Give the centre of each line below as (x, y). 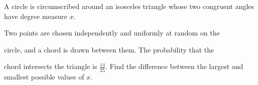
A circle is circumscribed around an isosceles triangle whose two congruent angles (129, 6)
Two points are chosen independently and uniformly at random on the (112, 33)
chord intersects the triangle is (51, 66)
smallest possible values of (44, 76)
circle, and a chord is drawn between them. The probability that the (109, 49)
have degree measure (36, 16)
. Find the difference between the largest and (174, 66)
